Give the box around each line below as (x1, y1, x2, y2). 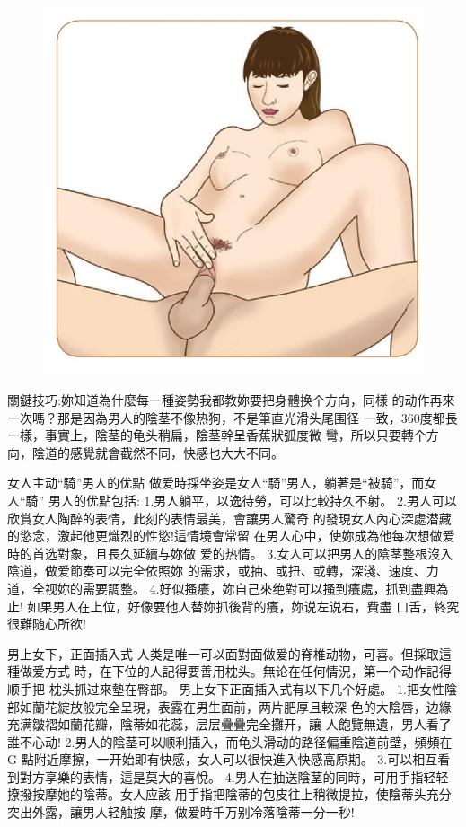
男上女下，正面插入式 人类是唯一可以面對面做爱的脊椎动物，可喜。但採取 (7, 644, 439, 663)
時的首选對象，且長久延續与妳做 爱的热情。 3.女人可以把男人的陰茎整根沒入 (7, 543, 453, 562)
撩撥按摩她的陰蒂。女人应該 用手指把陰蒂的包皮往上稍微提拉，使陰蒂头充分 (7, 785, 452, 804)
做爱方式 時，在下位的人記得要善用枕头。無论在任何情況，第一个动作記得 (19, 662, 452, 681)
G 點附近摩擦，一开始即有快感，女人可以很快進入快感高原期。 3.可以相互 (7, 750, 438, 769)
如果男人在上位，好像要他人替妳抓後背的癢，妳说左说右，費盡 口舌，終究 (27, 596, 460, 615)
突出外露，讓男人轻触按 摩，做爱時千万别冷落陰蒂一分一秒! (7, 803, 355, 822)
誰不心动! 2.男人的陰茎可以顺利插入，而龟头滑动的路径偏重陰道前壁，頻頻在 (7, 732, 453, 751)
